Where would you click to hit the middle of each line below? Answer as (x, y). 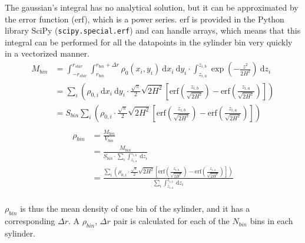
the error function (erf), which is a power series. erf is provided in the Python (145, 19)
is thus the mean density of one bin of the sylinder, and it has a (135, 208)
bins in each (271, 221)
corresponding (30, 221)
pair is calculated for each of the (171, 221)
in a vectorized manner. (47, 53)
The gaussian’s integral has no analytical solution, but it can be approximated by (152, 7)
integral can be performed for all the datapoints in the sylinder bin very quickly (149, 42)
